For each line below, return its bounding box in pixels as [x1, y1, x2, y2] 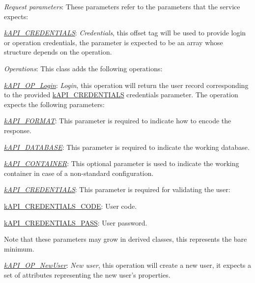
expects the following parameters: [4, 99, 105, 109]
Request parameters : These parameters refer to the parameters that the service [4, 1, 240, 11]
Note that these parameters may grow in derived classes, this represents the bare [4, 234, 247, 244]
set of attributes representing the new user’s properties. [4, 269, 170, 280]
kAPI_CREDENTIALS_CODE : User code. [4, 200, 137, 211]
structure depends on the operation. [4, 47, 112, 57]
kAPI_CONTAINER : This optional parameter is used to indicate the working [4, 158, 239, 169]
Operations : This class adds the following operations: [4, 63, 163, 73]
